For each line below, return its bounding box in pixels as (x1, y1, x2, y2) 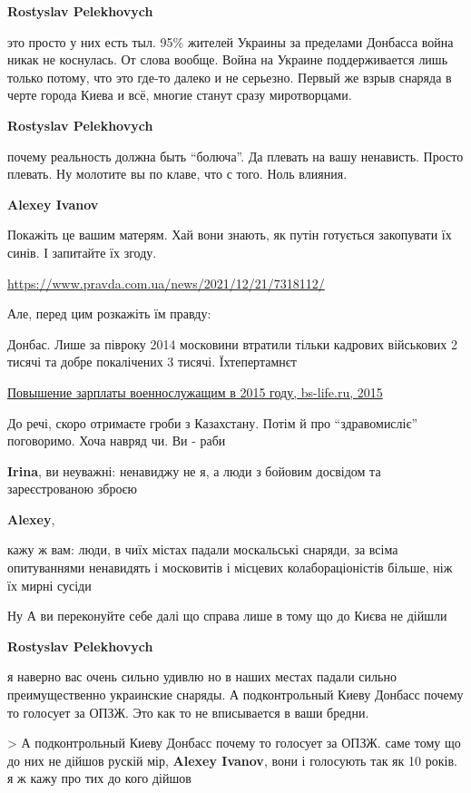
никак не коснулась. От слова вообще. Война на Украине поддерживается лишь (7, 50, 448, 69)
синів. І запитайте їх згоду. (7, 242, 157, 261)
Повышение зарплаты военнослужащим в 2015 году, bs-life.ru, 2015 (7, 382, 383, 401)
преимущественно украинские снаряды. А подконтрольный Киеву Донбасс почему (7, 685, 464, 704)
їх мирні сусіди (7, 575, 92, 594)
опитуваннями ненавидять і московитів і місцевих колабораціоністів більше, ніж (7, 558, 453, 577)
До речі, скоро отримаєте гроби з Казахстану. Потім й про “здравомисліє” (7, 413, 418, 432)
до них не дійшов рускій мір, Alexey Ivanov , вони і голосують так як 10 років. (7, 750, 457, 769)
